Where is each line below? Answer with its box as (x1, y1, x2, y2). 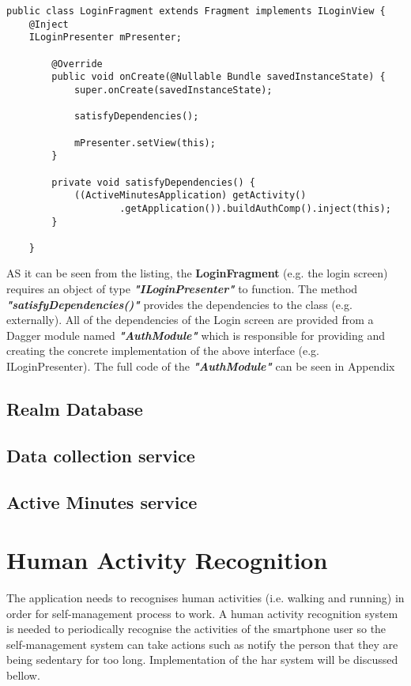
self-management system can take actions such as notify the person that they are (6, 635, 398, 652)
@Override (51, 58, 103, 70)
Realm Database (6, 397, 143, 421)
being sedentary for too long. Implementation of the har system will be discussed (6, 651, 398, 668)
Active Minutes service (6, 489, 198, 514)
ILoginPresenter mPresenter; (28, 32, 182, 43)
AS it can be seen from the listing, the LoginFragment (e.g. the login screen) (6, 265, 388, 281)
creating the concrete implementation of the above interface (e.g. (6, 342, 319, 359)
